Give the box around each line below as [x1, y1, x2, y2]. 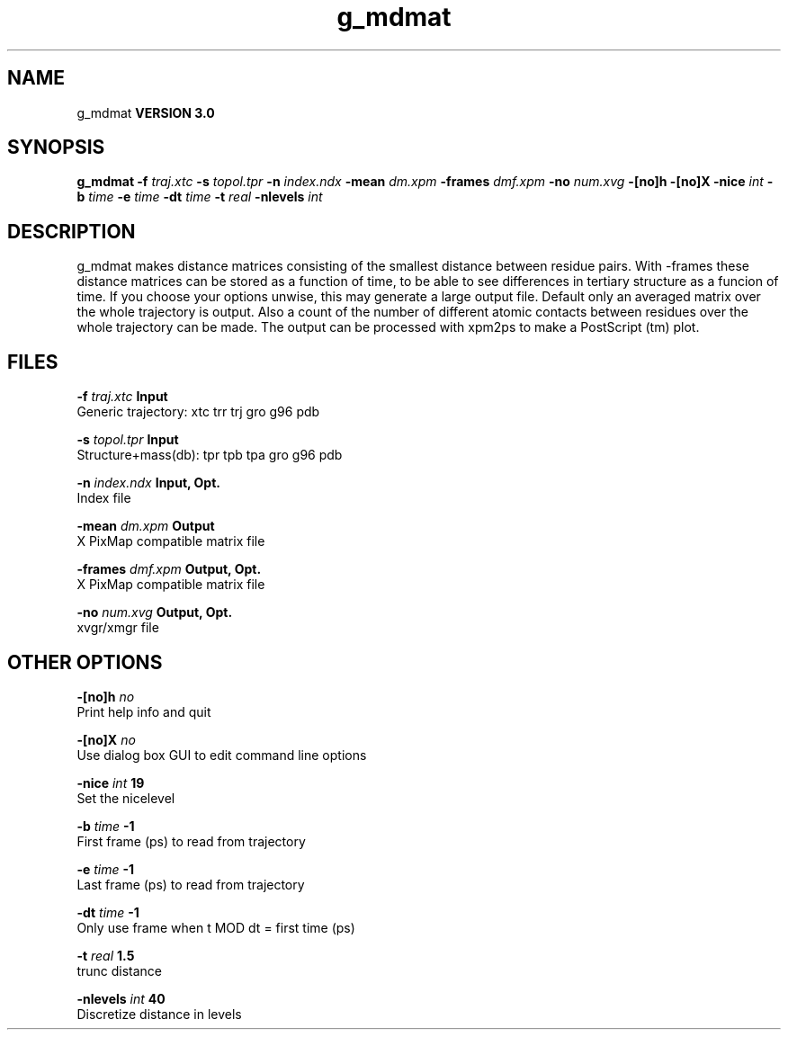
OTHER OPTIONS [7, 650, 163, 674]
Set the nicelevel [76, 790, 175, 806]
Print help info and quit [76, 703, 211, 720]
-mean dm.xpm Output [76, 518, 215, 534]
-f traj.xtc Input [76, 389, 168, 405]
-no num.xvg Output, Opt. [76, 604, 233, 621]
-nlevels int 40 [76, 990, 166, 1006]
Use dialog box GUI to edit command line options [76, 746, 367, 763]
